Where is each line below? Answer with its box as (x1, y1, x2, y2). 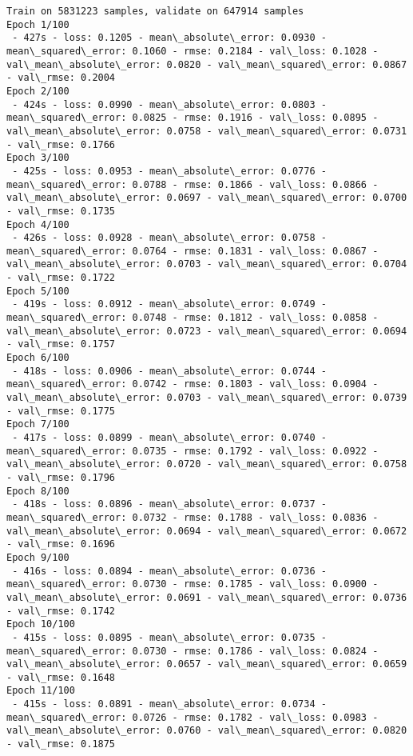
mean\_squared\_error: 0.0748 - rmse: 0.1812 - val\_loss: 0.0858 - (6, 312, 379, 324)
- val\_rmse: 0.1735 (6, 205, 116, 217)
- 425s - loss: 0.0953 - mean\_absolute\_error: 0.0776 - (12, 165, 327, 177)
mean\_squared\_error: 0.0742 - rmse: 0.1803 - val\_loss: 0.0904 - (6, 378, 379, 390)
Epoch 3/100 (6, 152, 69, 164)
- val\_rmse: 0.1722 (6, 272, 116, 284)
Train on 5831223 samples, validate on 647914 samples (6, 6, 304, 17)
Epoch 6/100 (6, 352, 69, 364)
